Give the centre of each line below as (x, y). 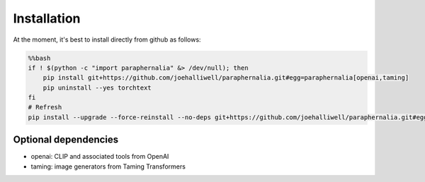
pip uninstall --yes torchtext (97, 87)
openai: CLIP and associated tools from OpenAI (100, 157)
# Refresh (45, 107)
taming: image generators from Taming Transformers (108, 166)
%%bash (39, 58)
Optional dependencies (66, 140)
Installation (47, 18)
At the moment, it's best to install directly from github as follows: (107, 40)
